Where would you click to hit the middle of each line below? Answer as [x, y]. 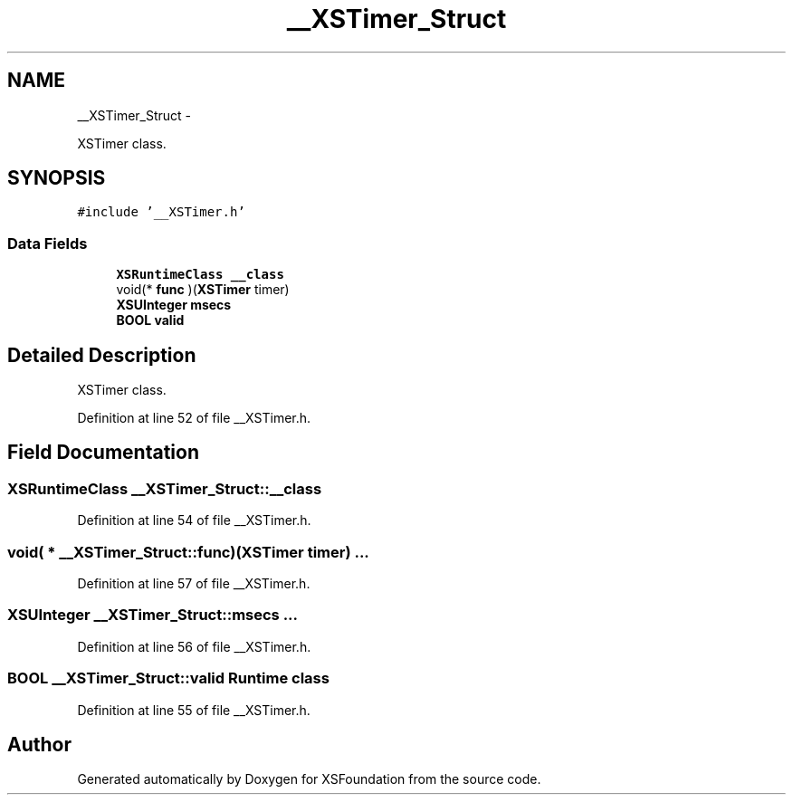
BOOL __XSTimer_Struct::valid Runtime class [168, 678]
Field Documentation [103, 453]
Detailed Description [102, 355]
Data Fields [48, 243]
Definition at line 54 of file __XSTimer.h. [194, 520]
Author [39, 744]
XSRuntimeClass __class [200, 275]
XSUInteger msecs [174, 305]
